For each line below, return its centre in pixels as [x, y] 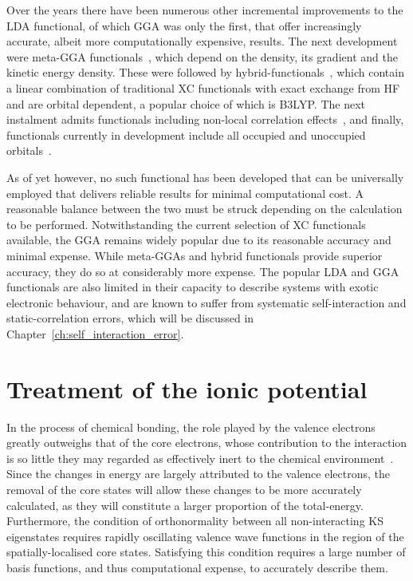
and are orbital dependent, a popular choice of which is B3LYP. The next [186, 103]
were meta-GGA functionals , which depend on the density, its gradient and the [202, 56]
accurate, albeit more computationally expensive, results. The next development [202, 41]
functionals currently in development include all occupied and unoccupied [186, 134]
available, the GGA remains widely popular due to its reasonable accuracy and [199, 240]
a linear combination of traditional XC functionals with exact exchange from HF [203, 87]
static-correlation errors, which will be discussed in [130, 318]
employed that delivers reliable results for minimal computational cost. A [185, 193]
